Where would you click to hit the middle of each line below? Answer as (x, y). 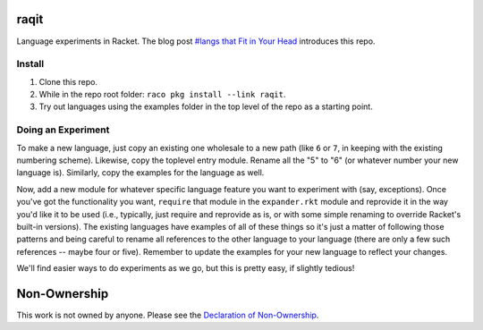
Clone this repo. (68, 81)
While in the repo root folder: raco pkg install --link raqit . (162, 95)
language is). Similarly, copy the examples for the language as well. (140, 173)
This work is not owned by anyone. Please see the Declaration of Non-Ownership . (168, 315)
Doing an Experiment (63, 130)
